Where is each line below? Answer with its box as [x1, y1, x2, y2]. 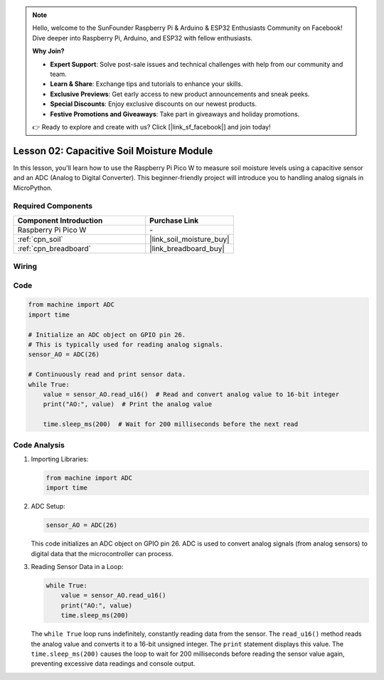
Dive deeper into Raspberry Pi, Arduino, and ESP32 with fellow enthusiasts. [32, 33, 253, 42]
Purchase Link [149, 216, 199, 225]
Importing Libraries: [31, 455, 89, 463]
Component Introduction [17, 216, 103, 225]
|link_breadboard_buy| [149, 243, 225, 253]
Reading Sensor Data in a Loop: [31, 562, 124, 570]
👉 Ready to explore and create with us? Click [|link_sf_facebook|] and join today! [32, 122, 271, 131]
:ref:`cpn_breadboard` [17, 243, 92, 253]
